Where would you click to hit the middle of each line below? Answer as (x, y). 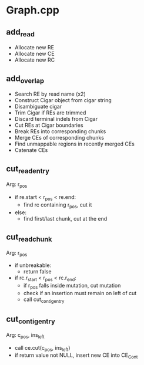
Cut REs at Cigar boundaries (49, 125)
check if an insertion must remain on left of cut (80, 293)
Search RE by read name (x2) (50, 94)
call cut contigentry (44, 300)
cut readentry (28, 169)
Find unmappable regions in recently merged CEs (75, 144)
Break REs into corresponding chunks (60, 131)
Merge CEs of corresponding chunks (59, 138)
